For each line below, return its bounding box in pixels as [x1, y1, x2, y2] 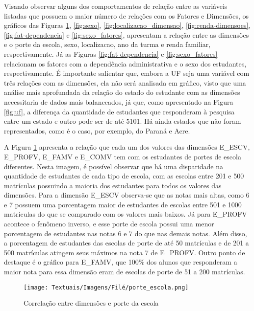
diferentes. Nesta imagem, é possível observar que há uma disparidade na [4, 161, 224, 171]
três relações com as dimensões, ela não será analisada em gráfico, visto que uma [4, 77, 246, 88]
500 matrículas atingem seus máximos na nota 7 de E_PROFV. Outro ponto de [4, 247, 245, 257]
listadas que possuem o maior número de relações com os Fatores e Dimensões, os [4, 10, 249, 21]
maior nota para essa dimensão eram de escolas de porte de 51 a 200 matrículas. [4, 267, 245, 277]
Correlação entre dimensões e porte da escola [24, 298, 159, 308]
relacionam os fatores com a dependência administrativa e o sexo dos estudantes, [4, 58, 247, 68]
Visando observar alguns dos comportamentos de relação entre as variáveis [4, 1, 228, 11]
